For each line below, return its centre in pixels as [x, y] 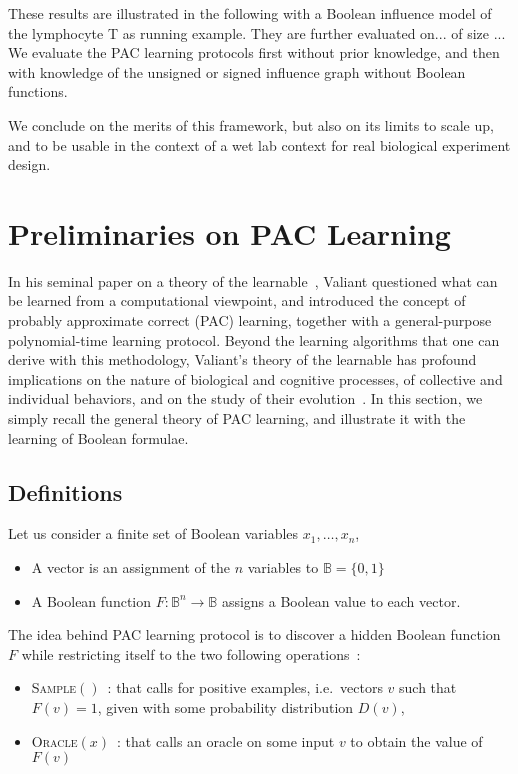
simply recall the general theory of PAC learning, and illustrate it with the [237, 418]
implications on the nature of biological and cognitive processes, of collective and [255, 378]
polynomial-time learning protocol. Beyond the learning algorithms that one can [254, 339]
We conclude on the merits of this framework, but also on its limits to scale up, [251, 124]
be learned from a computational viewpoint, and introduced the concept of [237, 300]
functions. [38, 91]
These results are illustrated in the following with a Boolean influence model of [250, 13]
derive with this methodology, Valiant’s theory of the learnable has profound [242, 359]
